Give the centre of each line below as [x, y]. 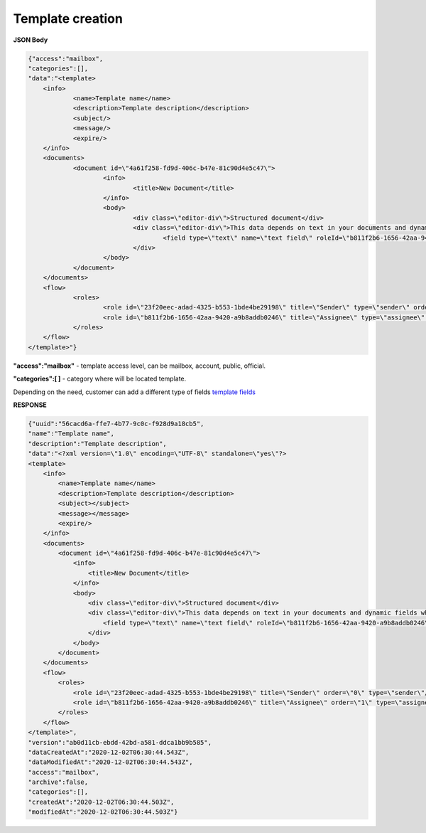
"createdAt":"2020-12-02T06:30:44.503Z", [101, 802]
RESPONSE [30, 405]
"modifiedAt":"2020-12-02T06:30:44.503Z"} [103, 812]
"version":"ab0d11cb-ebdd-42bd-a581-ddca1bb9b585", [120, 742]
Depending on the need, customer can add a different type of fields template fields [134, 392]
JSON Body [31, 40]
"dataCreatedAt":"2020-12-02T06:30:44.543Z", [109, 752]
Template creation [68, 18]
